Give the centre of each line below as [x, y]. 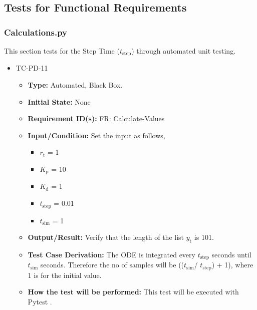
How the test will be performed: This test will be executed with [133, 292]
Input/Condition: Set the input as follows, [96, 135]
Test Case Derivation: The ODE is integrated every [111, 254]
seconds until [231, 254]
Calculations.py [36, 32]
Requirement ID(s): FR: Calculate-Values [96, 118]
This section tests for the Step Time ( [62, 51]
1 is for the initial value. [65, 275]
